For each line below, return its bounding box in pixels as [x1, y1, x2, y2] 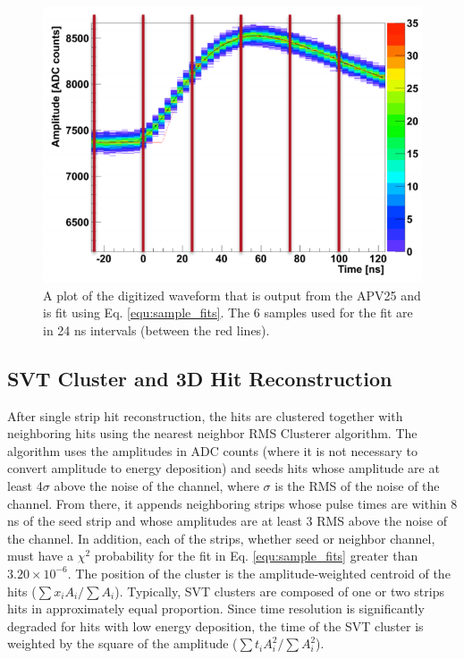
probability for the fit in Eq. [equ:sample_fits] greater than [94, 546, 418, 565]
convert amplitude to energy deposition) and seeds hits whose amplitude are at [7, 459, 440, 477]
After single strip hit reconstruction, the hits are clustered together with [7, 406, 403, 425]
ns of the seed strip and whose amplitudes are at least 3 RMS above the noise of [7, 511, 447, 530]
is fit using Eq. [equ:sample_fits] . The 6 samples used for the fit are [43, 303, 413, 322]
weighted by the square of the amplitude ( [7, 634, 238, 653]
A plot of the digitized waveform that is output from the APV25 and [43, 285, 421, 304]
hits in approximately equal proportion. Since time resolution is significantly [7, 599, 425, 618]
